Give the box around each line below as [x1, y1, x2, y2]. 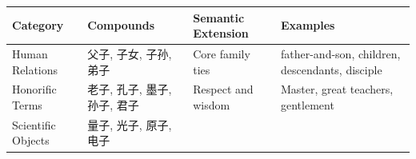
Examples [280, 17, 335, 34]
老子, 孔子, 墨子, [87, 81, 172, 97]
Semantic [193, 9, 245, 26]
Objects [12, 132, 50, 149]
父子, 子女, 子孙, [87, 45, 172, 62]
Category [12, 17, 64, 34]
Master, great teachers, [280, 81, 394, 97]
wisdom [193, 96, 230, 113]
